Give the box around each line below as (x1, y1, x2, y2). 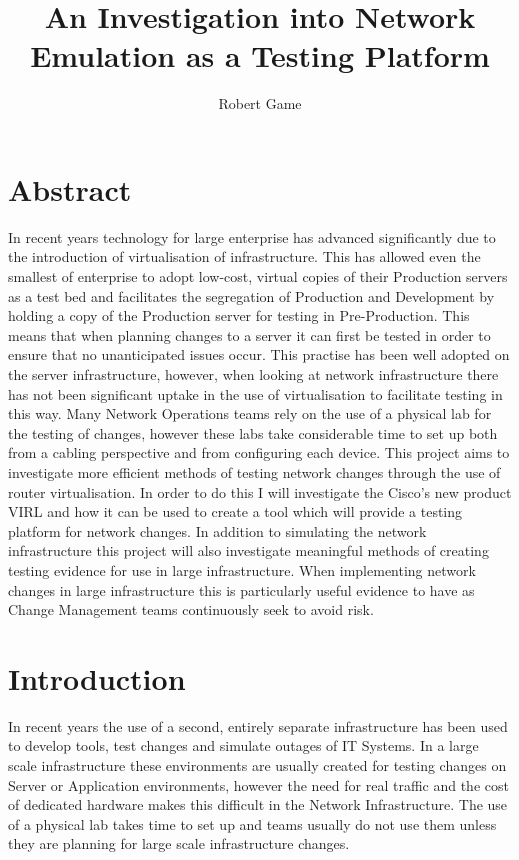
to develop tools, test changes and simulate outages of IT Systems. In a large (8, 735, 479, 756)
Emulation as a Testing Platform (30, 35, 490, 76)
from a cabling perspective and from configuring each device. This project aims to (8, 442, 510, 463)
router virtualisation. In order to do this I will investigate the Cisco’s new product (8, 481, 512, 502)
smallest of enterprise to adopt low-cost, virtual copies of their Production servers (8, 266, 508, 287)
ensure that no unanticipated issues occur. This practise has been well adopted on (8, 344, 510, 365)
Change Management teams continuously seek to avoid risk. (8, 599, 374, 620)
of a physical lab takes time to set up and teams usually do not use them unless (8, 813, 497, 834)
